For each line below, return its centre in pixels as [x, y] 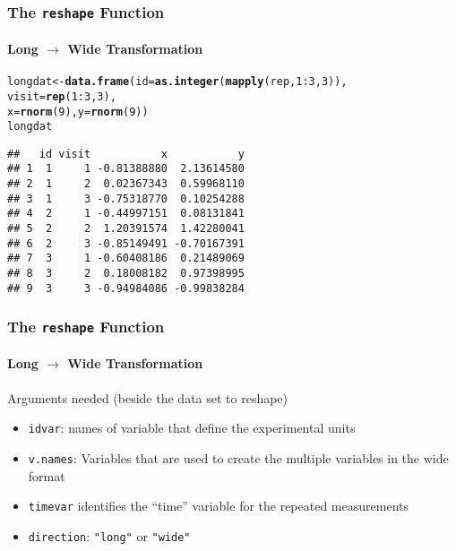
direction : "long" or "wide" [109, 535]
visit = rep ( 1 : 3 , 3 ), [62, 96]
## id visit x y [126, 154]
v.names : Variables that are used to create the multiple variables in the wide [238, 457]
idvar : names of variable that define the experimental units [192, 428]
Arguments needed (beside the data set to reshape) [148, 397]
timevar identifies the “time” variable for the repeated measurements [218, 506]
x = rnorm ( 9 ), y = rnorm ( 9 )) [78, 112]
